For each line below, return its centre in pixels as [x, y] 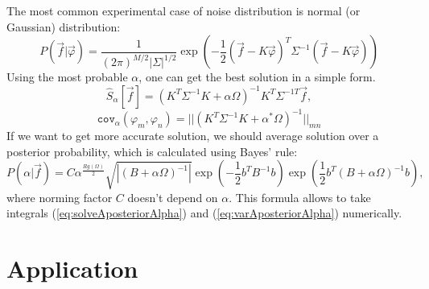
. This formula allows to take [300, 197]
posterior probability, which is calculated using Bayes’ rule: [152, 151]
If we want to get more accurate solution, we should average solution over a [193, 136]
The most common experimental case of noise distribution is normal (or [184, 10]
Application [72, 268]
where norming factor [60, 197]
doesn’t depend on [173, 197]
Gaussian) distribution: [64, 26]
